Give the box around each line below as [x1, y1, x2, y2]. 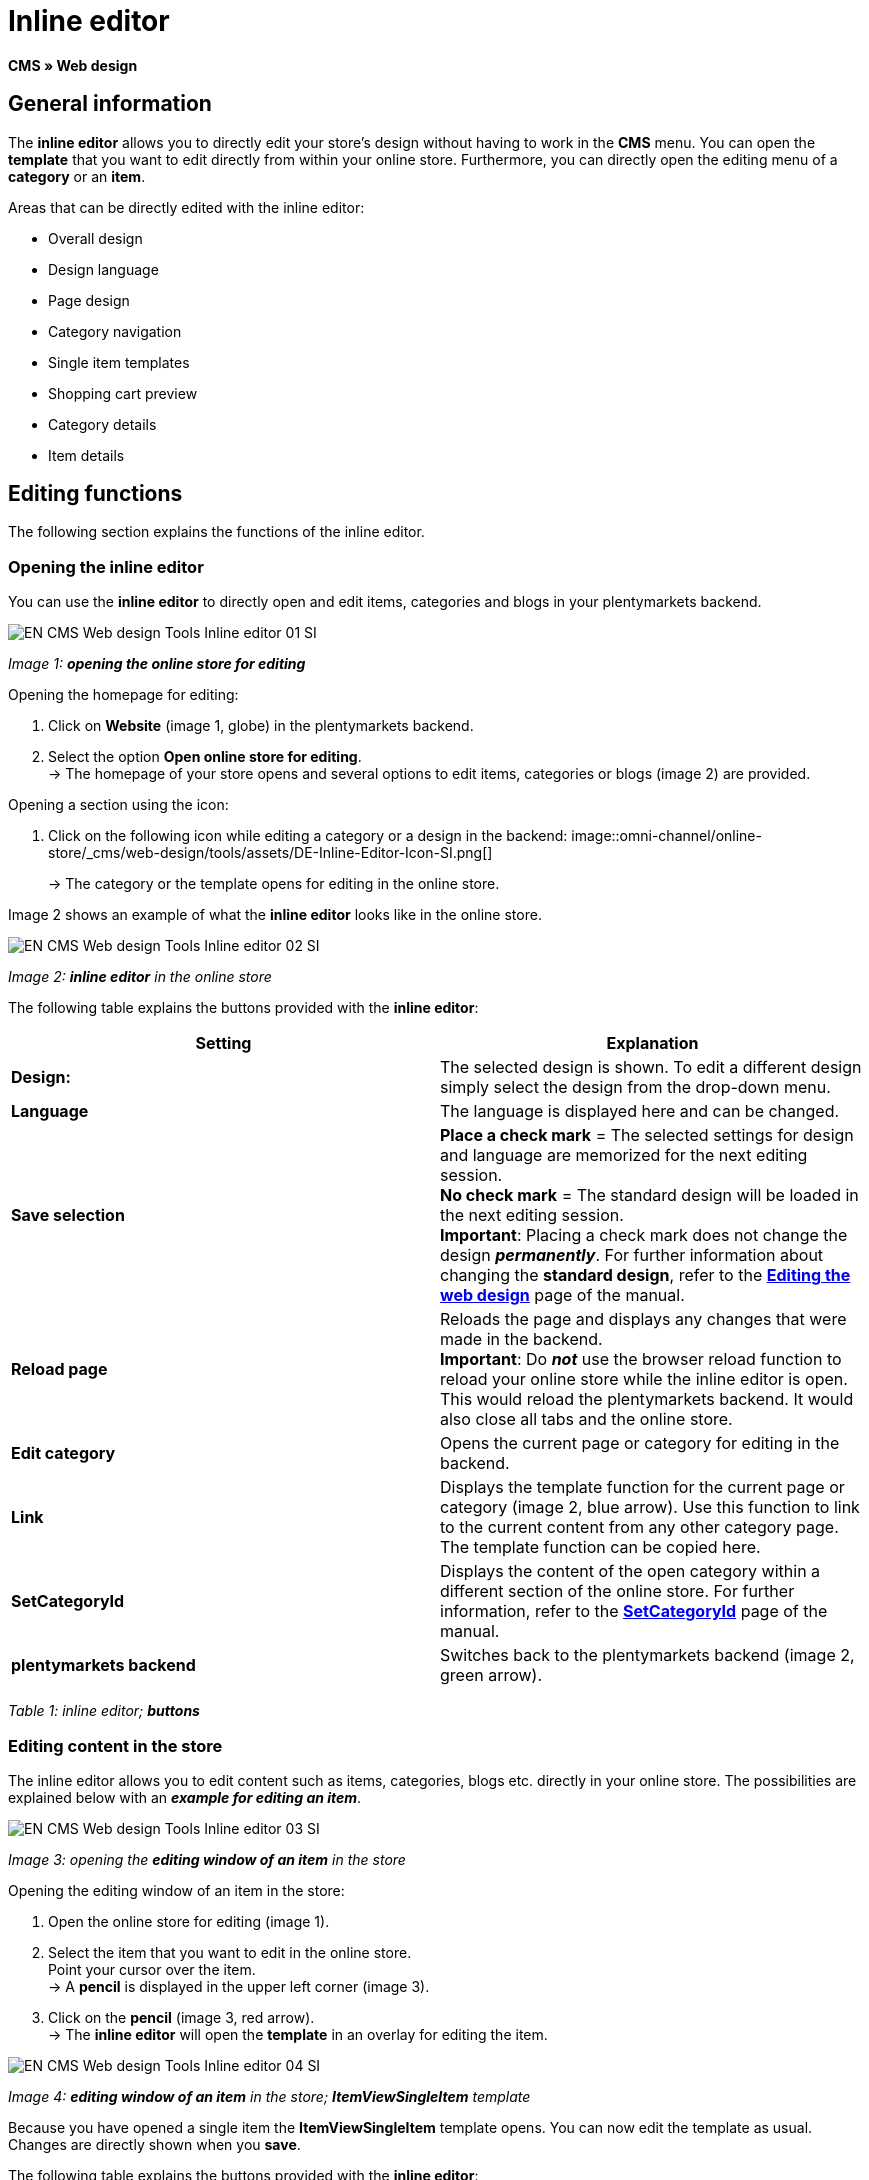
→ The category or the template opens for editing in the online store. [48, 875, 500, 893]
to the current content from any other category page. [440, 1517, 839, 1538]
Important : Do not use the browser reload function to [440, 1349, 842, 1370]
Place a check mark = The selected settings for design [440, 1125, 854, 1146]
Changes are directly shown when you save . [8, 2135, 301, 2153]
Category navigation [48, 322, 182, 340]
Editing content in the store [8, 1735, 223, 1756]
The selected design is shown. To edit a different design [440, 1057, 862, 1078]
